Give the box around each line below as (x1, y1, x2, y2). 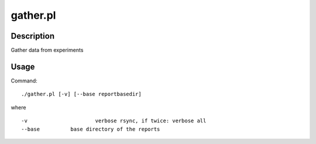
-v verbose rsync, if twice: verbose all (21, 118, 207, 124)
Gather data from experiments (11, 47, 84, 54)
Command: (11, 77, 37, 84)
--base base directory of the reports (21, 126, 160, 132)
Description (11, 31, 55, 41)
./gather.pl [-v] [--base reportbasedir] (21, 91, 142, 98)
